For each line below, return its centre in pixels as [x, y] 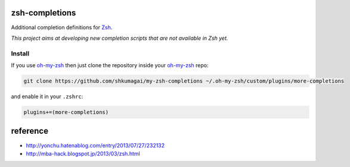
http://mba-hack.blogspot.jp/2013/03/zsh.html [83, 153]
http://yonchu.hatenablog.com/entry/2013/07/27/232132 [95, 145]
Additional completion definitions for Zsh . [62, 27]
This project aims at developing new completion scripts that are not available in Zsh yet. [120, 38]
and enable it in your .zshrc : [47, 97]
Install [20, 53]
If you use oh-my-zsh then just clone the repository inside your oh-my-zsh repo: [110, 65]
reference [30, 131]
